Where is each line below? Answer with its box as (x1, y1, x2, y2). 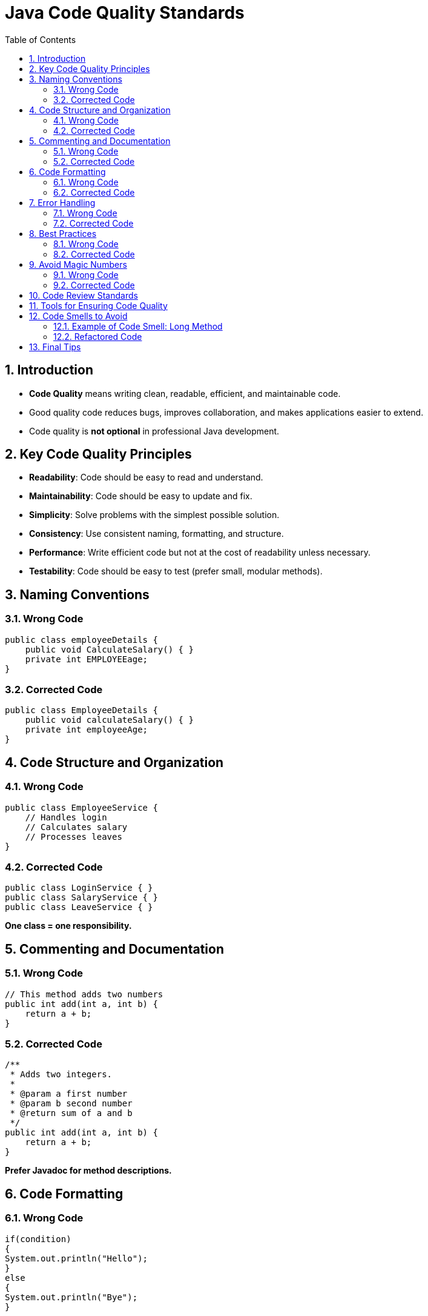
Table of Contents (5, 34, 76, 45)
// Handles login (25, 812, 107, 822)
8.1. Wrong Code (53, 238, 119, 249)
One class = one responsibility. (5, 920, 132, 931)
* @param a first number (10, 1089, 128, 1099)
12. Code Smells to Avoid (29, 310, 128, 321)
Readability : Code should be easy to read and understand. (29, 472, 263, 483)
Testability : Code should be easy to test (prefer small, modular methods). (29, 566, 323, 577)
